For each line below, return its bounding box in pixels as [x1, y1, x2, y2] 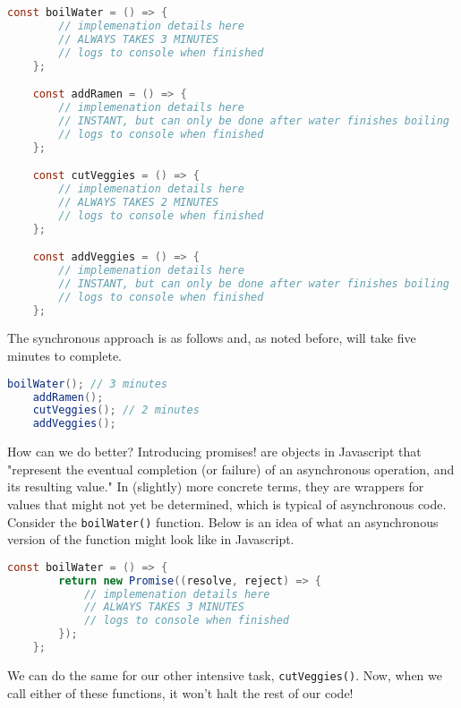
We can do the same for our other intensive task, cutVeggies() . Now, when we [7, 665, 442, 684]
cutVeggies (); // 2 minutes [32, 404, 200, 417]
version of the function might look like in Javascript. [7, 530, 295, 549]
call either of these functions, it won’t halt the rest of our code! [7, 683, 354, 702]
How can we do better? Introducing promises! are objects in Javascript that [7, 442, 422, 461]
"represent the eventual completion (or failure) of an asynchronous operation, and [7, 459, 455, 478]
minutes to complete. [7, 346, 123, 365]
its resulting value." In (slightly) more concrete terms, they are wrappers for [7, 477, 424, 496]
